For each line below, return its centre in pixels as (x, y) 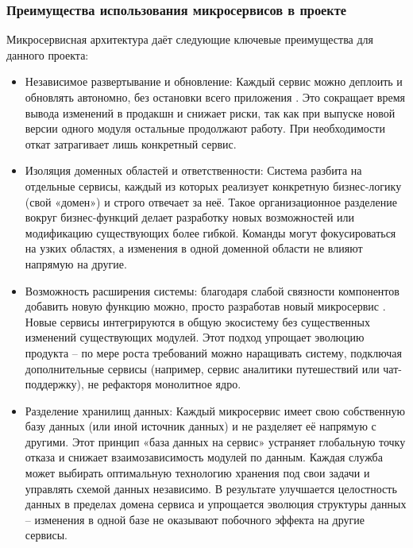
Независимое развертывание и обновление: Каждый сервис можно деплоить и (214, 81)
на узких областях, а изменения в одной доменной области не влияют (194, 248)
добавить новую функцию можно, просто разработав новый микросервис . (205, 306)
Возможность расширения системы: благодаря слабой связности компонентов (212, 290)
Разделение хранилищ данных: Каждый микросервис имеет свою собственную (215, 410)
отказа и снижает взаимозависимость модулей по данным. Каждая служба (204, 457)
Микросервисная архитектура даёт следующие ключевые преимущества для (190, 39)
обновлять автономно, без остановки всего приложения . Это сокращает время (215, 97)
